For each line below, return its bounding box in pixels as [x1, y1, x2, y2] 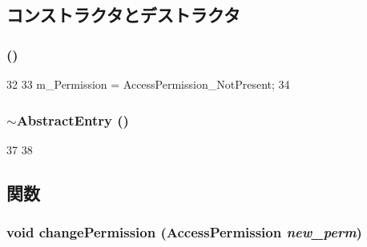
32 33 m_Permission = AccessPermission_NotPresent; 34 [6, 76, 290, 92]
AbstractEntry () [16, 110, 129, 129]
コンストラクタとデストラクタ [6, 2, 240, 27]
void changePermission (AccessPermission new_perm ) [6, 222, 362, 242]
